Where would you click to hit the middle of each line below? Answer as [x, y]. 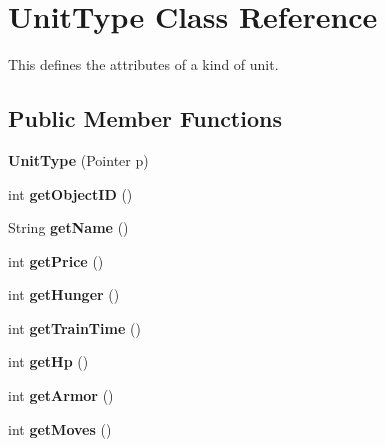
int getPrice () [56, 260]
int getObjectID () [70, 193]
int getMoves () [60, 428]
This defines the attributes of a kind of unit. [143, 64]
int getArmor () [61, 395]
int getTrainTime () [74, 327]
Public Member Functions [145, 118]
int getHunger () [64, 294]
